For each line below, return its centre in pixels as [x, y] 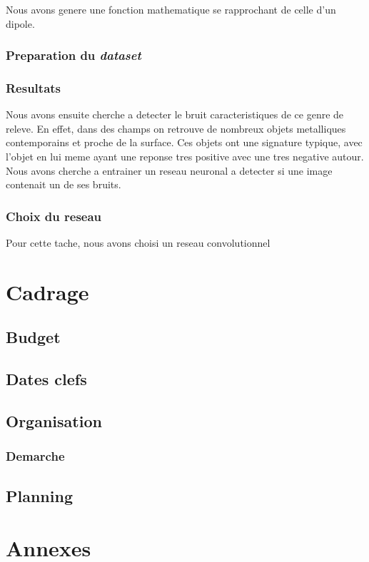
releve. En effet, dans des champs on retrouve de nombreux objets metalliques [176, 128]
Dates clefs [46, 379]
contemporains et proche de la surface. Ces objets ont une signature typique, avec [184, 142]
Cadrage [47, 291]
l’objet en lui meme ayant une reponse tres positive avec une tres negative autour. [185, 157]
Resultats [34, 87]
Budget [33, 337]
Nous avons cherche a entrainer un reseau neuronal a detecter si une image [169, 170]
